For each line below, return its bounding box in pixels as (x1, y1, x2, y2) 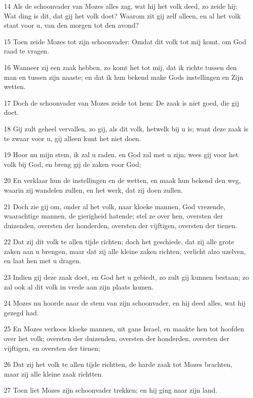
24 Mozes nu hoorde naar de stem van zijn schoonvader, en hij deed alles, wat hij (4, 298, 246, 308)
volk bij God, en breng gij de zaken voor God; (4, 159, 141, 169)
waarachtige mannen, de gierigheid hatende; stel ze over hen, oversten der (4, 211, 223, 221)
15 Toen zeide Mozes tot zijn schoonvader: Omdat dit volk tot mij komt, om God (4, 36, 247, 46)
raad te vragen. (4, 46, 50, 56)
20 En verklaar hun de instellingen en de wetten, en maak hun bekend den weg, (4, 175, 241, 185)
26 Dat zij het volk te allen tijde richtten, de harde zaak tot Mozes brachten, (4, 359, 233, 369)
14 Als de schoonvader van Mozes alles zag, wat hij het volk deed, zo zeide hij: (4, 1, 237, 11)
